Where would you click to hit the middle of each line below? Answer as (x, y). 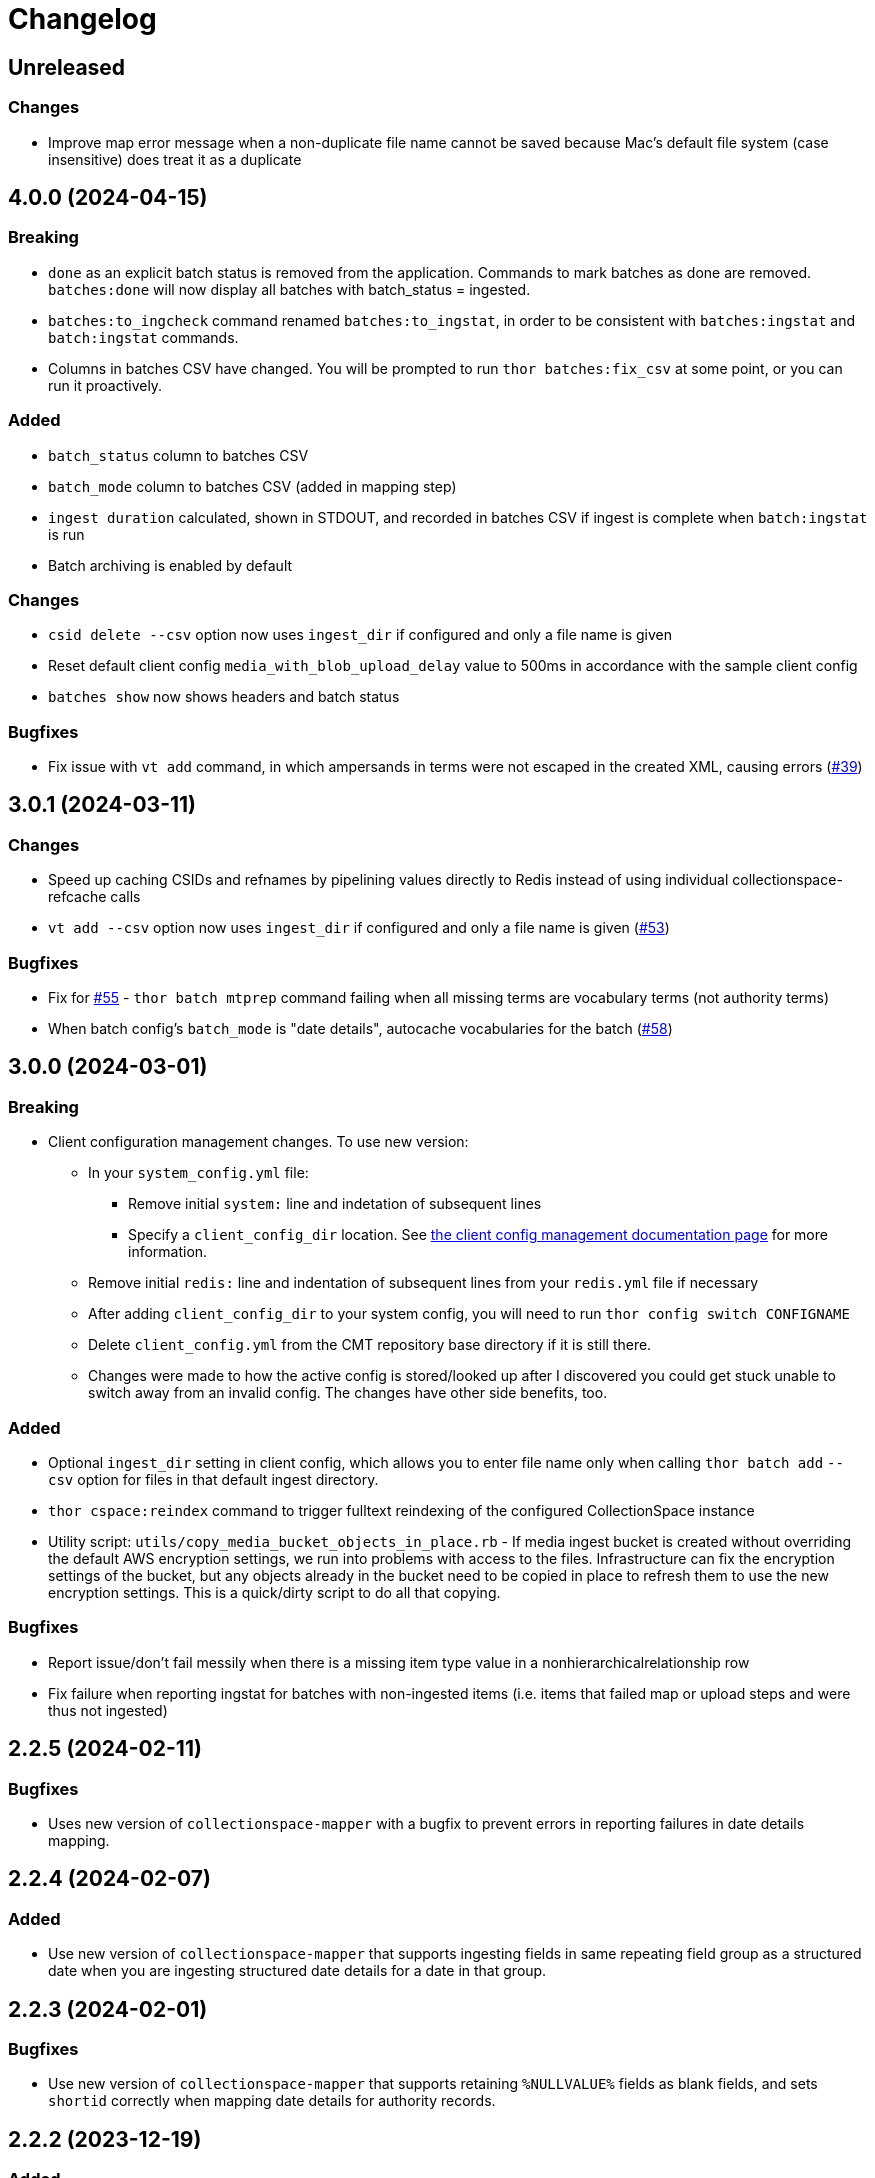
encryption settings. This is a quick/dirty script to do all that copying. (274, 1592)
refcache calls (94, 897)
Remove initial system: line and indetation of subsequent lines (335, 1204)
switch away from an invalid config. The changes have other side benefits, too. (348, 1393)
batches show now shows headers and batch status (224, 697)
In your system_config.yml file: (198, 1173)
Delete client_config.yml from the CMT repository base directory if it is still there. (370, 1345)
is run (66, 534)
